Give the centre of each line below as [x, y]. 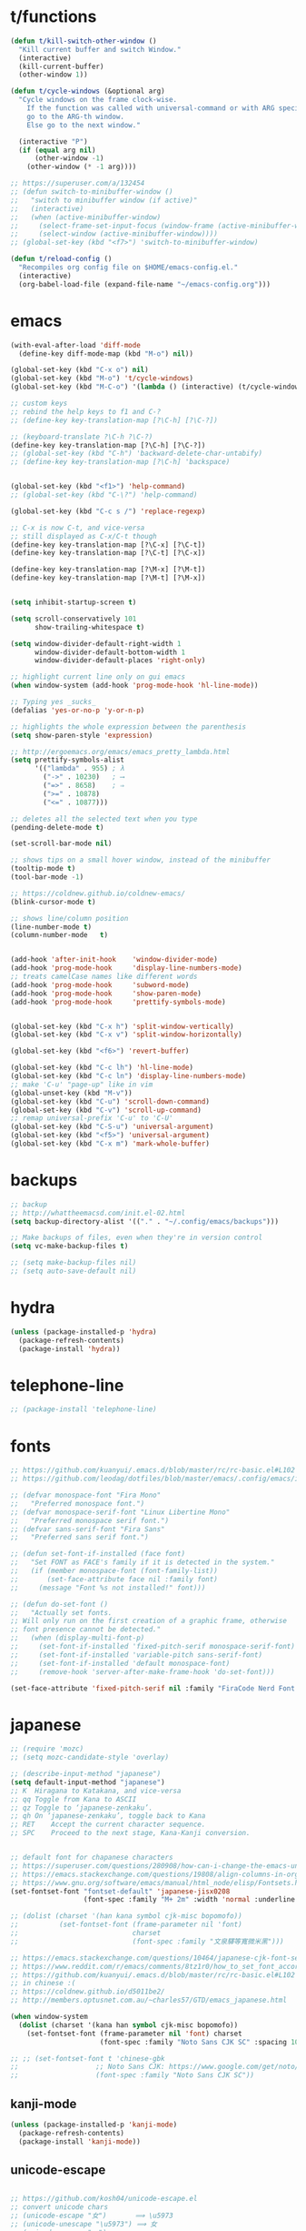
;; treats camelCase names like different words [104, 976]
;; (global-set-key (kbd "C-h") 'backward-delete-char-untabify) [136, 454]
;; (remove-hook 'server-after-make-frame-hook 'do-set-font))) [143, 1671]
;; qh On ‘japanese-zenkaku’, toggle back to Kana [108, 1816]
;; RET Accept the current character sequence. [108, 1825]
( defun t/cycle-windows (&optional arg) [88, 91]
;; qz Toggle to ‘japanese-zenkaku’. [82, 1808]
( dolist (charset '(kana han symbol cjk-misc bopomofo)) [128, 2025]
